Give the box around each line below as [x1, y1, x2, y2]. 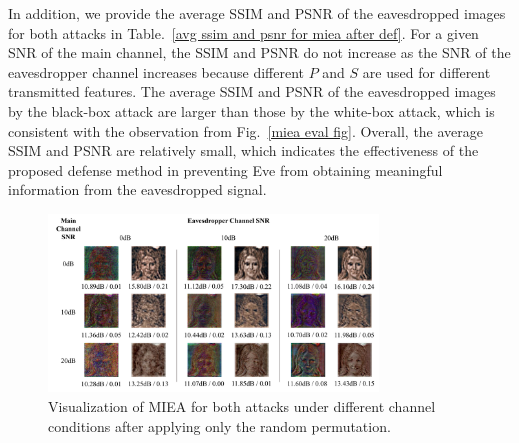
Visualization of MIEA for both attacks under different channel [48, 396, 436, 417]
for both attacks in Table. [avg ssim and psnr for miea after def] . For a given [8, 22, 479, 43]
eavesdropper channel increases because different [8, 61, 304, 82]
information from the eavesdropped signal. [8, 179, 267, 200]
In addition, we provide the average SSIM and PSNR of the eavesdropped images [8, 3, 506, 23]
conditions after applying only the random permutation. [48, 415, 391, 436]
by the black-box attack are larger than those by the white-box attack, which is [8, 100, 495, 121]
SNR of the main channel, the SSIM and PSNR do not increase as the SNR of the [8, 42, 511, 63]
